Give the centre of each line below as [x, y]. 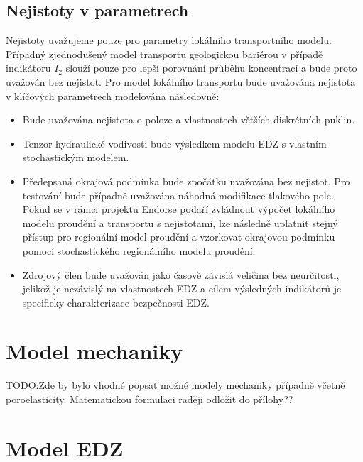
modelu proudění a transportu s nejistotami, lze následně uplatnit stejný [180, 222]
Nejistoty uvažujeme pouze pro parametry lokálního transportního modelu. [169, 40]
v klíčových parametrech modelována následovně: [113, 95]
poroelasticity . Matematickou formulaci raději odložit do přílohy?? [150, 399]
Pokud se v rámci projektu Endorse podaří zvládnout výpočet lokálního [179, 209]
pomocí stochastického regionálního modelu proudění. [139, 250]
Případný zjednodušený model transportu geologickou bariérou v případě [164, 54]
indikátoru [28, 68]
